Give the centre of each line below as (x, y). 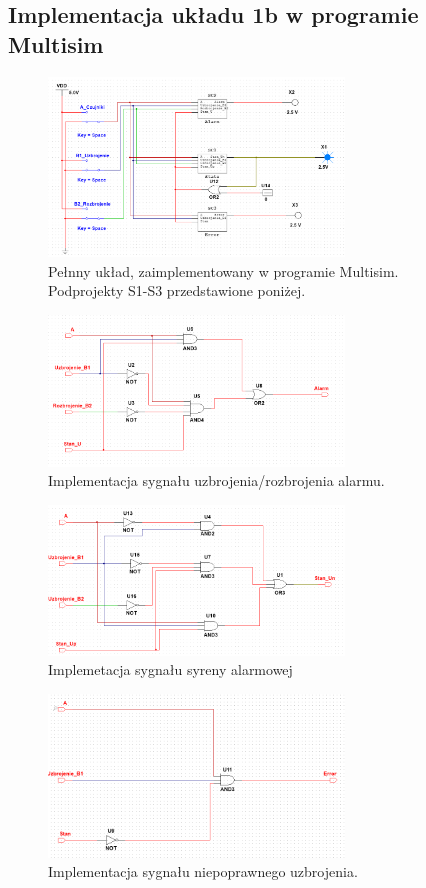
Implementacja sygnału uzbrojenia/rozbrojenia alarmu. (216, 480)
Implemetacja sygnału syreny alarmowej (170, 669)
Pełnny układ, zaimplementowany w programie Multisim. (223, 270)
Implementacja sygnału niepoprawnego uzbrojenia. (203, 871)
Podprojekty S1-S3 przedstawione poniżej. (177, 290)
